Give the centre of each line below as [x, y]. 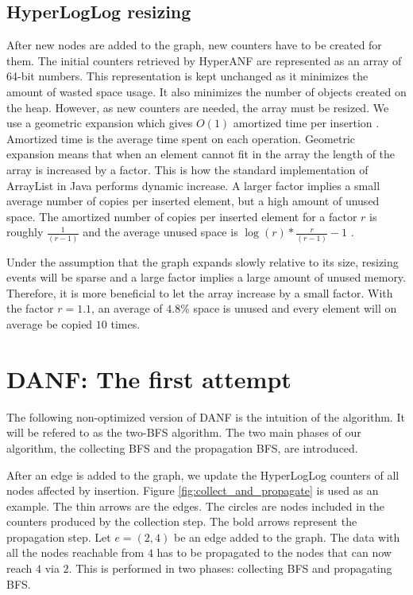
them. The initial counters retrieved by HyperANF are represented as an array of [204, 60]
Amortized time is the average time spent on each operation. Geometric [181, 138]
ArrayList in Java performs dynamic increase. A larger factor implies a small [193, 185]
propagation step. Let [59, 537]
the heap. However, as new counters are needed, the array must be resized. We [198, 107]
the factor [30, 308]
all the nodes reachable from [75, 552]
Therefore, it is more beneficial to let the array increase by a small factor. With [200, 292]
